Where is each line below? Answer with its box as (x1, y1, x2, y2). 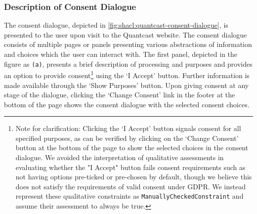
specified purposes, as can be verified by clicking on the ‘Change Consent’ (15, 132, 239, 143)
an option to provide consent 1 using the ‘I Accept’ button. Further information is (4, 69, 250, 80)
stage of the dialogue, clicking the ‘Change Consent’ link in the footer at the (4, 89, 235, 100)
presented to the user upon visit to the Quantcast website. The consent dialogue (4, 29, 247, 40)
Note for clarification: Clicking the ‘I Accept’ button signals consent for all (15, 123, 241, 133)
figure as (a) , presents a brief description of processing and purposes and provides (4, 58, 253, 69)
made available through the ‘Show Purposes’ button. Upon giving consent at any (4, 80, 249, 90)
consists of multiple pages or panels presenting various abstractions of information (4, 39, 252, 49)
